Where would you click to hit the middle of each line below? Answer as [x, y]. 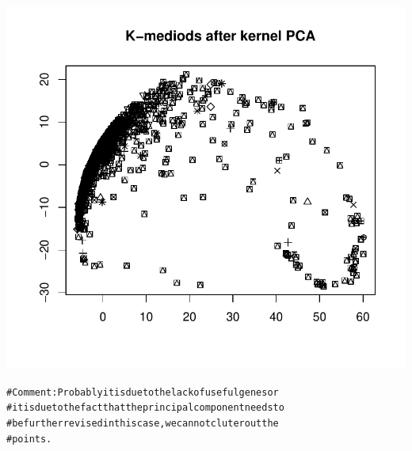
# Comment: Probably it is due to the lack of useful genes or [143, 392]
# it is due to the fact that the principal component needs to [145, 408]
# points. [29, 439]
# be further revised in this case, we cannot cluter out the [143, 424]
